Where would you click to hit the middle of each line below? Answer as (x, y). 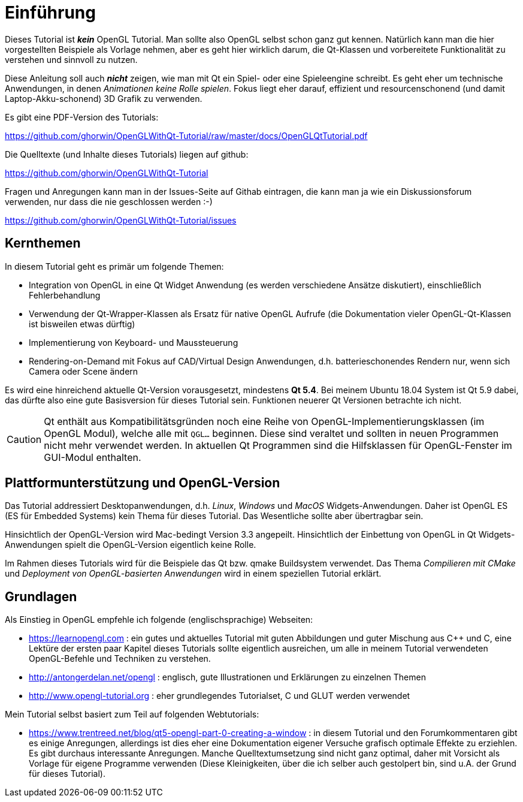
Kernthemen (43, 243)
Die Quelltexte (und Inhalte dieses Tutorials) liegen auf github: (127, 154)
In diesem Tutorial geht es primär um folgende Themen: (114, 266)
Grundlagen (41, 596)
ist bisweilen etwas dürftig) (82, 324)
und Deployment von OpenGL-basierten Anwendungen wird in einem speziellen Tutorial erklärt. (193, 574)
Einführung (50, 13)
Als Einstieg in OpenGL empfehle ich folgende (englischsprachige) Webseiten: (159, 620)
